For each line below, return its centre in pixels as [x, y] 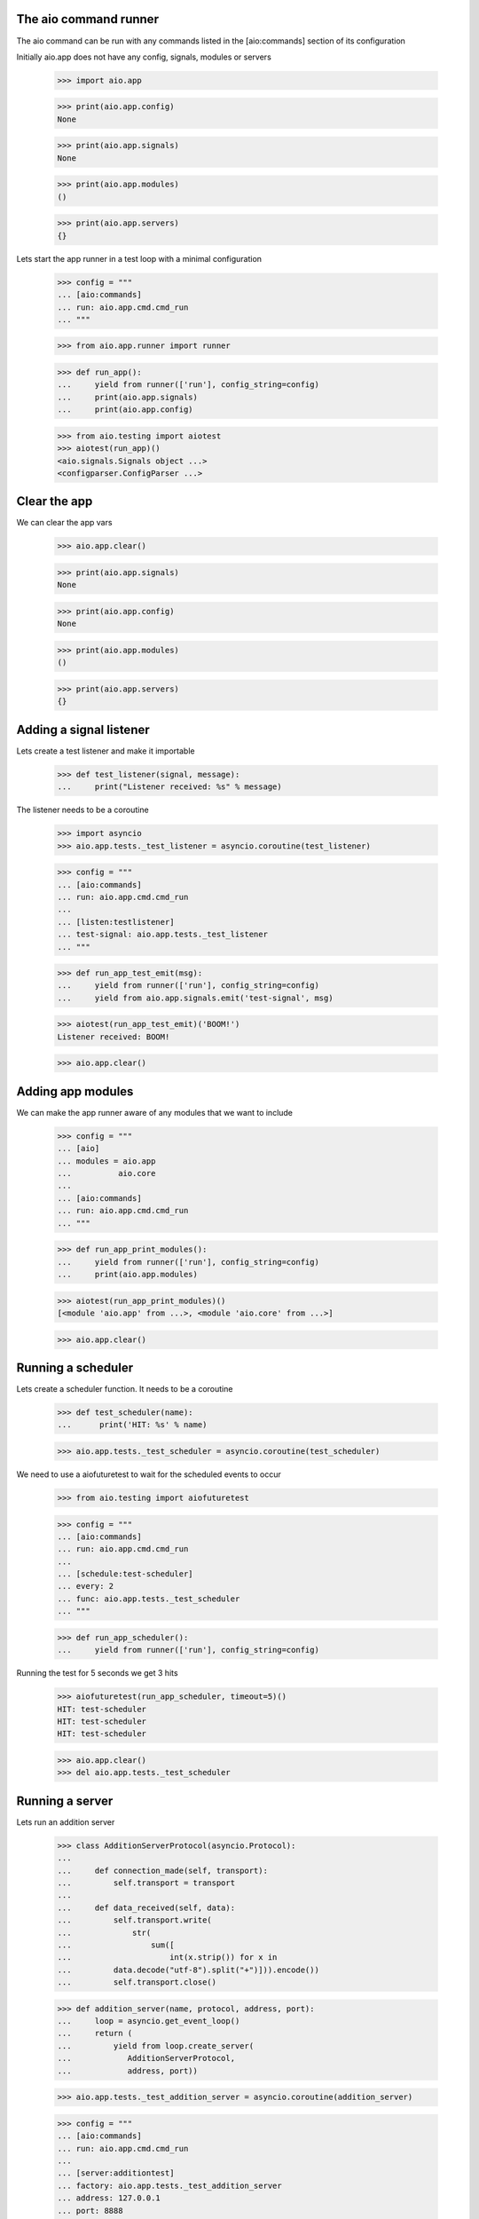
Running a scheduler [75, 1367]
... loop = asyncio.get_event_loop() [149, 2021]
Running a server [65, 1800]
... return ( [95, 2033]
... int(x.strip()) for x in [167, 1958]
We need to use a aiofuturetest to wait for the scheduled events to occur [149, 1474]
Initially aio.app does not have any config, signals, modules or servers [144, 57]
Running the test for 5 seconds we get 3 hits [97, 1673]
